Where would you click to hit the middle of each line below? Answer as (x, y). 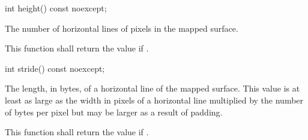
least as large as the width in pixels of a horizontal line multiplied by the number (154, 100)
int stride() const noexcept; (55, 68)
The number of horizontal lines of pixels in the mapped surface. (122, 28)
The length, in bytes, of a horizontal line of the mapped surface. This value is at (152, 88)
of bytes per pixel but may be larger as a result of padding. (114, 112)
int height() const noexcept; (56, 8)
